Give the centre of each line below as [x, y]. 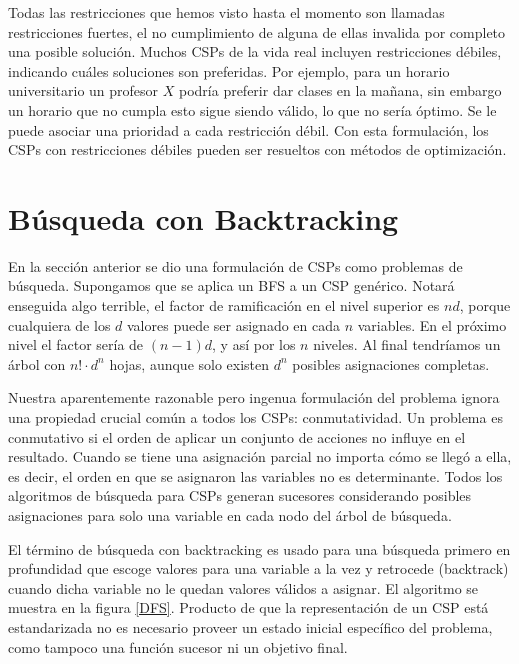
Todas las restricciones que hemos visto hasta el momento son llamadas [226, 12]
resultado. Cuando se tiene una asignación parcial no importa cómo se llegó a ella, [260, 456]
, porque [485, 305]
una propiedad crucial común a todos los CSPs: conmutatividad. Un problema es [255, 417]
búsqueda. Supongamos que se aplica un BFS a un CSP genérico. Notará [231, 285]
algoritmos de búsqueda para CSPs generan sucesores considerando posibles [240, 495]
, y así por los [254, 344]
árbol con [37, 363]
